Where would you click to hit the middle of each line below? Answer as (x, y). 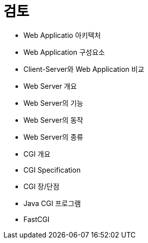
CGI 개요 (37, 154)
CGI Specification (52, 170)
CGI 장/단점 (42, 186)
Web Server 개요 (50, 86)
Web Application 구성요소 (64, 52)
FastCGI (37, 219)
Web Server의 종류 (53, 137)
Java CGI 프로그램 (52, 203)
